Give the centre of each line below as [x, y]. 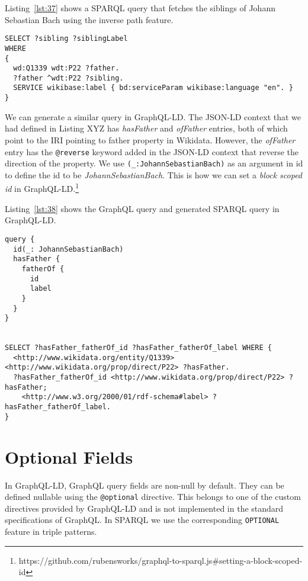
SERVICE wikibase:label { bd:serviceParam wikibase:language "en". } [153, 88]
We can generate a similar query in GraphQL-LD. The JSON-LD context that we [153, 116]
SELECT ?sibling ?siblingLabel [66, 39]
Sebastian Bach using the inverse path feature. [89, 19]
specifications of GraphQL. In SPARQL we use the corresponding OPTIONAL [142, 520]
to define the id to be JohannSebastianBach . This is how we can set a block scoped [154, 174]
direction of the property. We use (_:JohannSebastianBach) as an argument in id [154, 163]
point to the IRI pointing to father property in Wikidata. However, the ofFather [150, 139]
